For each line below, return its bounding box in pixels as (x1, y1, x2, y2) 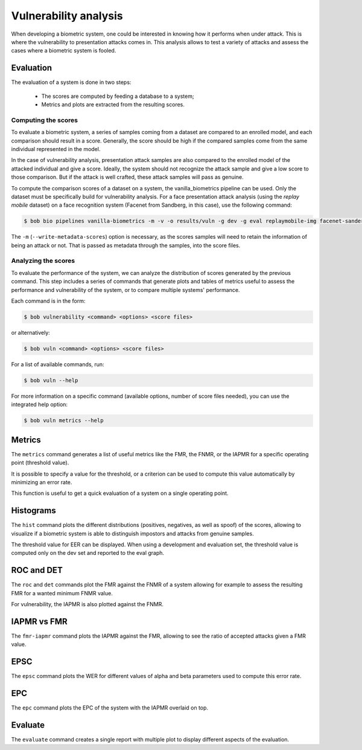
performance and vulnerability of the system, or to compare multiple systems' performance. (11, 286, 240, 293)
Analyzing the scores (11, 257, 75, 265)
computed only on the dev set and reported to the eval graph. (11, 549, 165, 557)
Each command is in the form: (11, 297, 86, 305)
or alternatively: (11, 329, 51, 336)
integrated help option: (11, 401, 68, 408)
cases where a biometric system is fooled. (11, 47, 116, 54)
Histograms (11, 505, 57, 516)
